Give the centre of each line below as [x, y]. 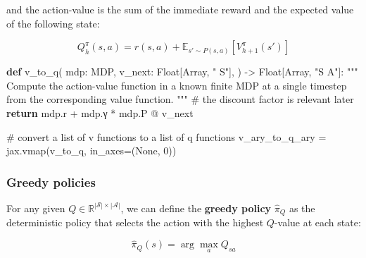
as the [302, 208]
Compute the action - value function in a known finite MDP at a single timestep [177, 85]
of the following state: [53, 23]
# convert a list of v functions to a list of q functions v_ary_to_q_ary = [166, 136]
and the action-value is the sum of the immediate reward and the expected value [180, 9]
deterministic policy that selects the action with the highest [135, 222]
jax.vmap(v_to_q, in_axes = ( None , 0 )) [91, 150]
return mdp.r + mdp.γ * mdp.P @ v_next [100, 112]
